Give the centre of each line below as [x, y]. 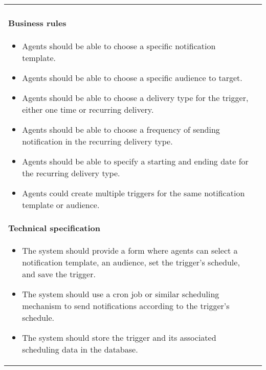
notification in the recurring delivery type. [97, 141]
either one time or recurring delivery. [88, 109]
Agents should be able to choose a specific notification [119, 46]
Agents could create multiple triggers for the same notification [134, 193]
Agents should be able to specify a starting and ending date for [135, 161]
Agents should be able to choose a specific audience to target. [132, 77]
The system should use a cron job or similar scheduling [121, 294]
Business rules [37, 23]
